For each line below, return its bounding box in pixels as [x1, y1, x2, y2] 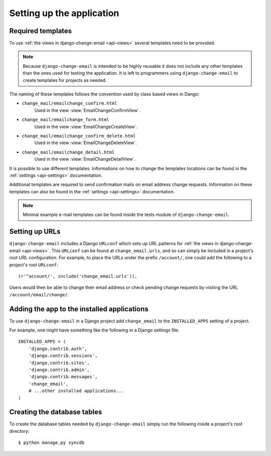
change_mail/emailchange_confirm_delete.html [22, 133, 136, 139]
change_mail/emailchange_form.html [22, 117, 110, 123]
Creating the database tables [9, 408, 102, 416]
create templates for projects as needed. [23, 77, 107, 83]
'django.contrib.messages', [28, 374, 98, 380]
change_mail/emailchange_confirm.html [22, 100, 117, 106]
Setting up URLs [9, 227, 61, 236]
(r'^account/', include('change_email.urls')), [18, 273, 138, 279]
